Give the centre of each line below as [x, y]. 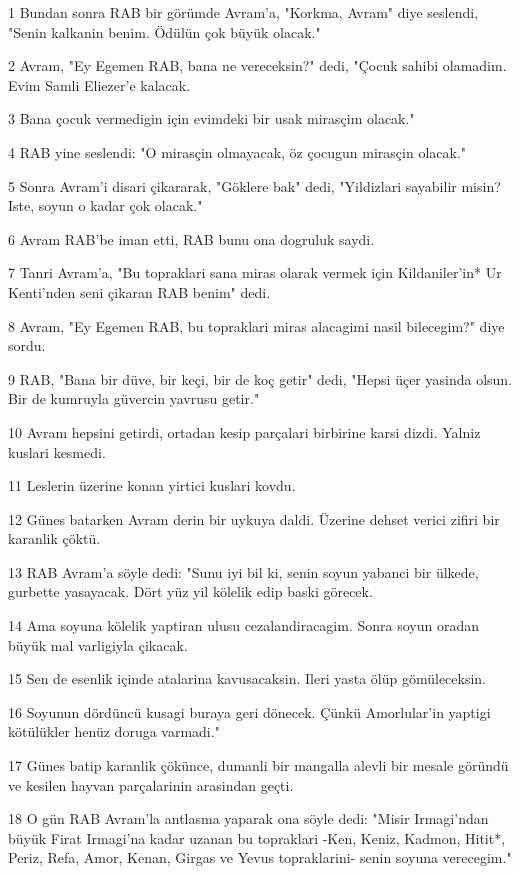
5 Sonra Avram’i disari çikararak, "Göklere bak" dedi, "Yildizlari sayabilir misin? [254, 185]
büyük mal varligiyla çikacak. [98, 644]
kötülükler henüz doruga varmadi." [114, 731]
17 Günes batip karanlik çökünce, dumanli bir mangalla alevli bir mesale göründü [258, 765]
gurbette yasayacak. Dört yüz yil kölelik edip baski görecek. [190, 591]
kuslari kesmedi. [57, 451]
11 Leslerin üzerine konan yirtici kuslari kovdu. [152, 485]
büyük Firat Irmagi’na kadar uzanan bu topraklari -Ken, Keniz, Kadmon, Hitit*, [257, 837]
